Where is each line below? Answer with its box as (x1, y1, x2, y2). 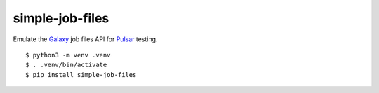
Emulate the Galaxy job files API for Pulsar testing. (13, 35, 158, 43)
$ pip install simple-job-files (25, 71, 137, 78)
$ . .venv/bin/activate (25, 61, 107, 69)
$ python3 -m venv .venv (25, 51, 111, 59)
